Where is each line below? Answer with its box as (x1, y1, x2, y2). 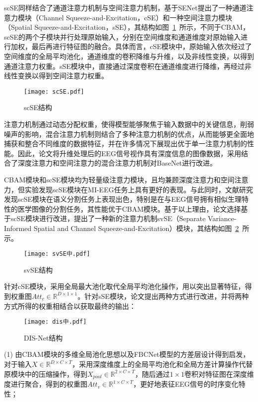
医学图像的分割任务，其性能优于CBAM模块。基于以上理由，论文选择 (17, 203, 241, 214)
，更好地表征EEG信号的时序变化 (133, 379, 239, 389)
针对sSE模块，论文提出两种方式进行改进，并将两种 (84, 290, 249, 301)
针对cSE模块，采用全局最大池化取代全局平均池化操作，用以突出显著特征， (4, 281, 245, 291)
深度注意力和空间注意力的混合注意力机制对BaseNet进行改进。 (17, 158, 217, 168)
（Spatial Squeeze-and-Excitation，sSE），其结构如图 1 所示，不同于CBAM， (4, 22, 250, 32)
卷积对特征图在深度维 (184, 368, 254, 379)
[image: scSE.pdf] (24, 88, 84, 95)
